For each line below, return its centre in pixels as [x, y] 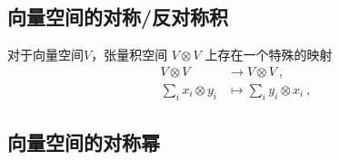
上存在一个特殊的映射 [269, 55]
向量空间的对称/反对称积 [118, 17]
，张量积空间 [130, 55]
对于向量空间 [45, 55]
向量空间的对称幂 [84, 142]
